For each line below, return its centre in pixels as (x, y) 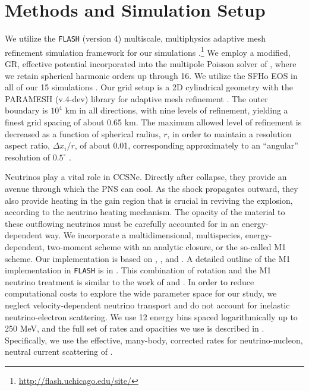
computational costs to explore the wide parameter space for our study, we (141, 293)
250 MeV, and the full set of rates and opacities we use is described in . (135, 328)
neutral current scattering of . (59, 351)
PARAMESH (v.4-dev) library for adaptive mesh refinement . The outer (136, 98)
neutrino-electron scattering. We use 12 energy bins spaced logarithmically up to (151, 316)
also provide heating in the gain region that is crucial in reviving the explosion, (149, 200)
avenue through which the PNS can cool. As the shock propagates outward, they (152, 188)
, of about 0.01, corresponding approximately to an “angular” (186, 145)
